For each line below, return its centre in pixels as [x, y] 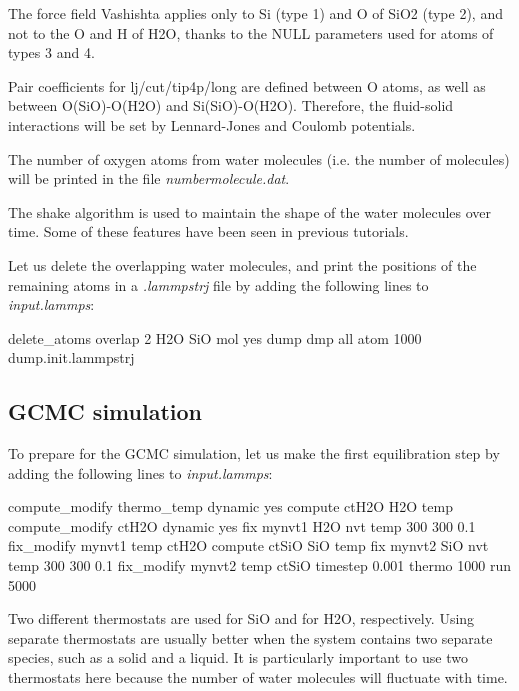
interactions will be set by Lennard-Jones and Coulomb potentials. [212, 124]
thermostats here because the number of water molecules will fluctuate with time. [258, 677]
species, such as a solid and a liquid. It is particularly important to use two [238, 657]
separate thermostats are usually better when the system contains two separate [250, 637]
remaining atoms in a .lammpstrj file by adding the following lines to [218, 284]
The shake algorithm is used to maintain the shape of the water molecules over [250, 211]
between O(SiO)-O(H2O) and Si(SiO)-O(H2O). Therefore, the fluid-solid [231, 105]
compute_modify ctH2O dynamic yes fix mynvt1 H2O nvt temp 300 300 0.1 [242, 525]
